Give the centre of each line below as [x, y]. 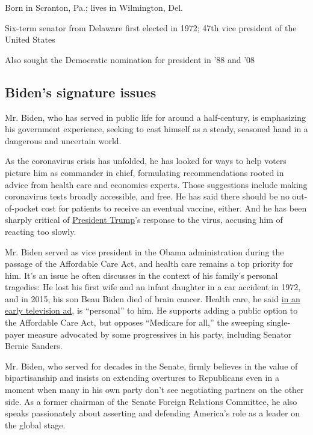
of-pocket [22, 208]
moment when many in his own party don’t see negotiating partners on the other [154, 390]
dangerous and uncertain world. [63, 140]
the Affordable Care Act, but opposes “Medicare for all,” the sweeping [135, 322]
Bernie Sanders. [34, 346]
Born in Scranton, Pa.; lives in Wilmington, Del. [94, 7]
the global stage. [35, 424]
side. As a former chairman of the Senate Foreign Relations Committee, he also [151, 401]
